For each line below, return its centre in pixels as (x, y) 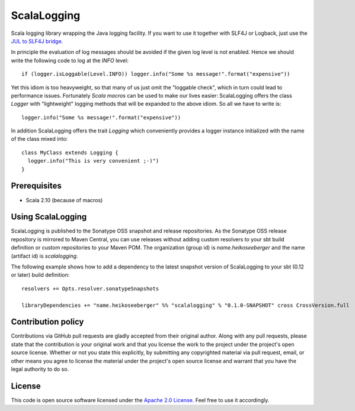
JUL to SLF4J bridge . (37, 41)
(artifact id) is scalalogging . (44, 256)
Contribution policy (47, 322)
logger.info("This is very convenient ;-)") (93, 161)
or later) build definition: (40, 275)
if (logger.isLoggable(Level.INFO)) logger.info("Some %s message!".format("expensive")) (156, 74)
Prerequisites (36, 186)
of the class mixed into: (39, 139)
